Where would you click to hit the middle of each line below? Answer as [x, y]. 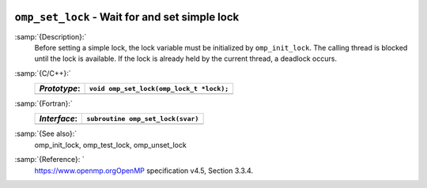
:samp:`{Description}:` [51, 36]
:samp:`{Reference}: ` [49, 160]
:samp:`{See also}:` [46, 133]
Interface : [59, 118]
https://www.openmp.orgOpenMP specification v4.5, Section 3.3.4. [144, 171]
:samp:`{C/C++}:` [43, 73]
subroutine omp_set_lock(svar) [143, 118]
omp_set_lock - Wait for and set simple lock [127, 17]
